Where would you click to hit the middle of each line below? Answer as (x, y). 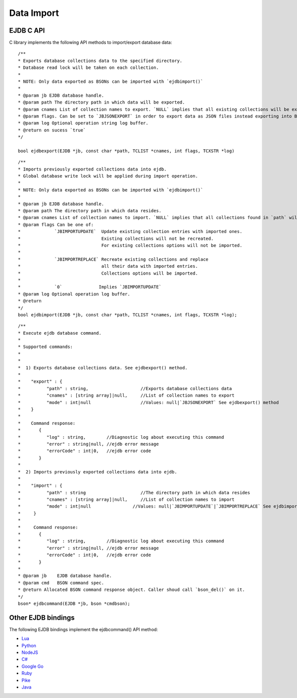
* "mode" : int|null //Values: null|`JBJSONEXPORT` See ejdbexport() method (148, 402)
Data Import (34, 13)
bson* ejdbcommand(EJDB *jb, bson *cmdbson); (74, 603)
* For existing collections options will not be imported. (130, 245)
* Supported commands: (46, 347)
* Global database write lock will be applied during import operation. (108, 176)
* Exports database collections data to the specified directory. (100, 60)
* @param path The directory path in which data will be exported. (101, 102)
